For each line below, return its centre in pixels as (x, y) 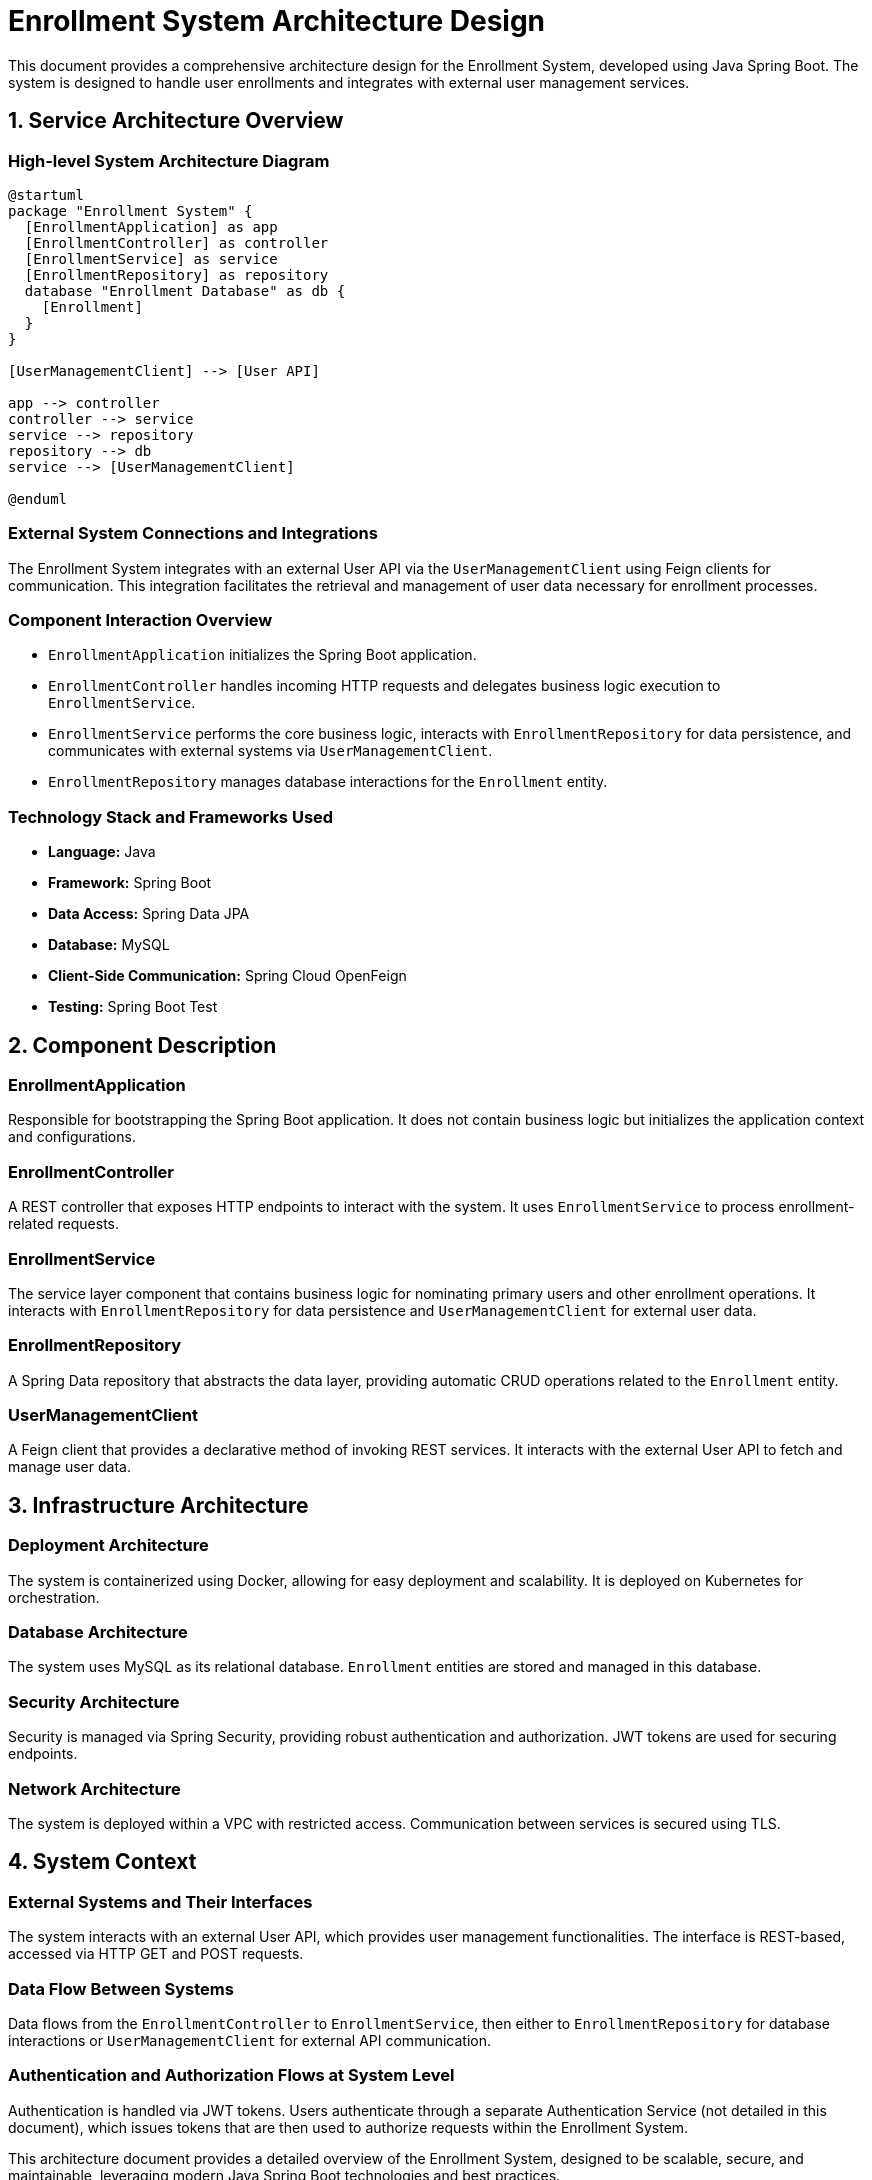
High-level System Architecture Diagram (169, 160)
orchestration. (54, 1597)
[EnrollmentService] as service (151, 258)
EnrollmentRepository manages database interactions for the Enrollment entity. (328, 782)
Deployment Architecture (108, 1545)
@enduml (38, 498)
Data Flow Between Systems (121, 1988)
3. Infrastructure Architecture (158, 1505)
